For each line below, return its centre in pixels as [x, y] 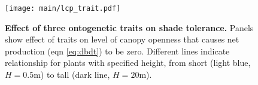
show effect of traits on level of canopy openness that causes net [122, 39]
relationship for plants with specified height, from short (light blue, [128, 63]
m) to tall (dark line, [72, 75]
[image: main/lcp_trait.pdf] [63, 8]
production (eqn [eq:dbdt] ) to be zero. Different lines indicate [117, 51]
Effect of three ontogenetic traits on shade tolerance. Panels [129, 27]
